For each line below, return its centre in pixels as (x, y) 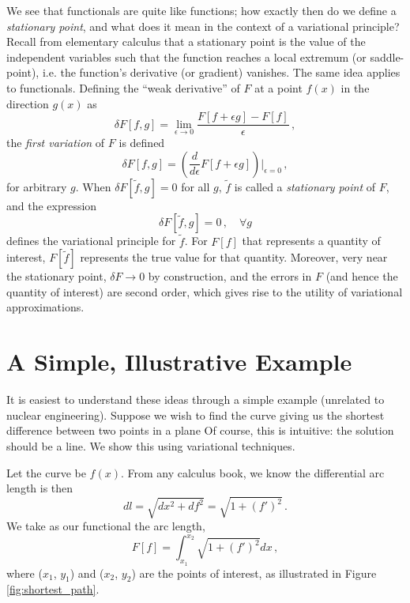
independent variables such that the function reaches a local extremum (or (186, 57)
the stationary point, (56, 276)
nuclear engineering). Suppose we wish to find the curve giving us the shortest (196, 415)
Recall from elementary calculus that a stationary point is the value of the (186, 41)
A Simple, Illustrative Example (179, 362)
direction (28, 103)
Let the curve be (46, 472)
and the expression (52, 205)
